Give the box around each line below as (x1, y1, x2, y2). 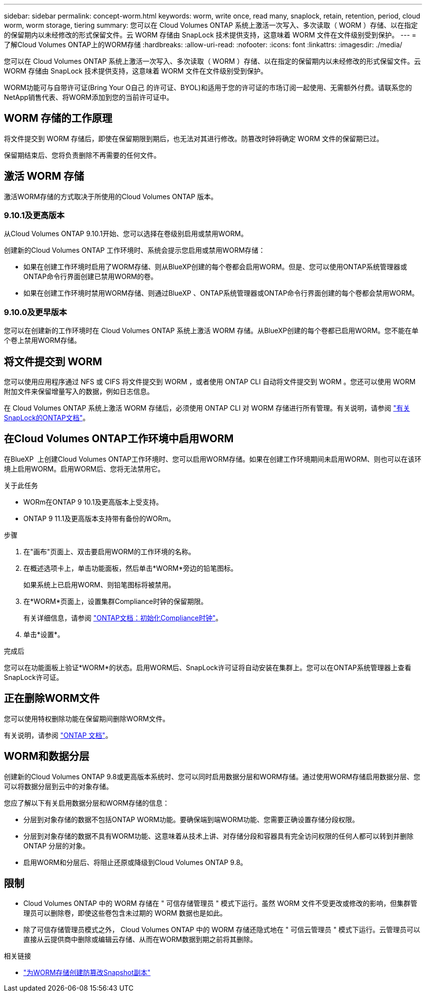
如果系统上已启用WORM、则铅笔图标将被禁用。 (23, 580, 176, 589)
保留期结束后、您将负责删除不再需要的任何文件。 (4, 150, 160, 159)
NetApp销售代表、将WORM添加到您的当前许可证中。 (4, 93, 174, 101)
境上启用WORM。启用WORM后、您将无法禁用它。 (4, 464, 165, 473)
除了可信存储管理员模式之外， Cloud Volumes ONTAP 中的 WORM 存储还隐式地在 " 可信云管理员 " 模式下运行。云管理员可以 (23, 925, 420, 934)
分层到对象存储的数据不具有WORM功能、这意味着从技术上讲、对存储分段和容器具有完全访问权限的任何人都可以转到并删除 (23, 831, 414, 840)
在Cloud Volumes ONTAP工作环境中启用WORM (4, 432, 234, 445)
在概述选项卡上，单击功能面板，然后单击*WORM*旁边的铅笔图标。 (23, 564, 238, 572)
